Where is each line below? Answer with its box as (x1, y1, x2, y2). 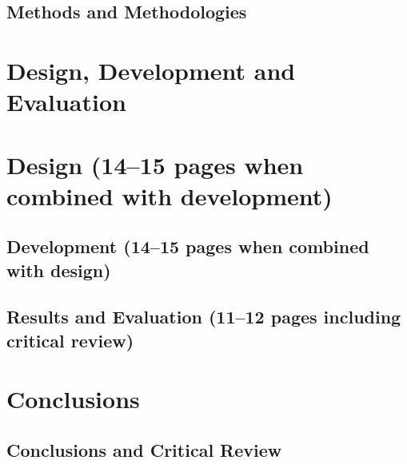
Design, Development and (6, 54, 296, 86)
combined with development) (6, 179, 333, 212)
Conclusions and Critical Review (6, 438, 282, 462)
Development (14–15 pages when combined (6, 234, 369, 259)
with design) (6, 257, 111, 282)
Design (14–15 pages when (6, 148, 304, 180)
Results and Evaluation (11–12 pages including (6, 304, 401, 329)
